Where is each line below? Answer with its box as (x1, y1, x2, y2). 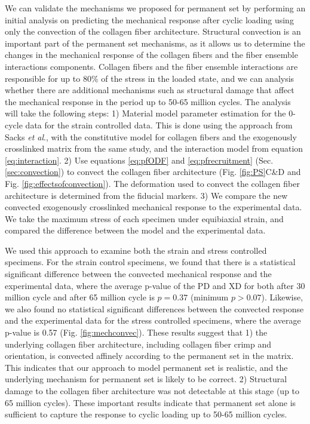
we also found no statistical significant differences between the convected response (5, 302, 304, 315)
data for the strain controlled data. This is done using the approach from (25, 118, 293, 131)
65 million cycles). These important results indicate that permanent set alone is (5, 396, 296, 408)
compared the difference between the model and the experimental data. (5, 224, 266, 236)
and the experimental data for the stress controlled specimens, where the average (5, 314, 301, 327)
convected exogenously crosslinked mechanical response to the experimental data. (5, 201, 302, 213)
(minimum (190, 291, 229, 303)
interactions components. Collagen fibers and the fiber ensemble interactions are (5, 60, 298, 72)
